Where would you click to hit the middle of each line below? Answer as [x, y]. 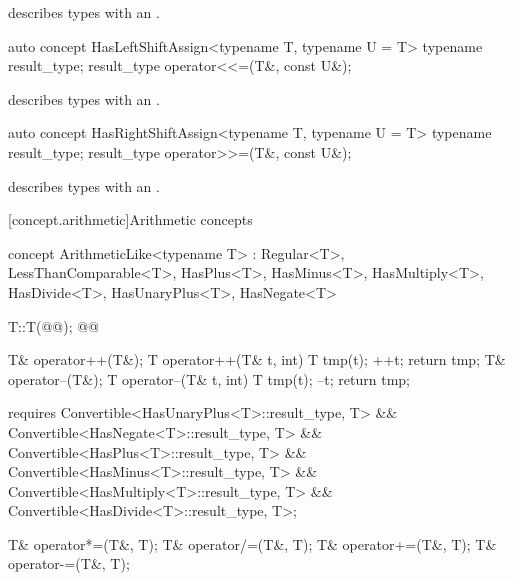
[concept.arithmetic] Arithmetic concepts [130, 219]
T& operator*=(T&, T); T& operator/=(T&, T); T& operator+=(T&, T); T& [252, 543]
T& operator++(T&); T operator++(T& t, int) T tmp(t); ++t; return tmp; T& [257, 359]
